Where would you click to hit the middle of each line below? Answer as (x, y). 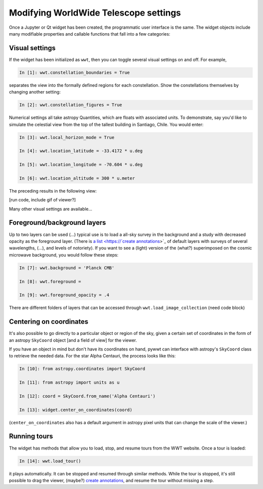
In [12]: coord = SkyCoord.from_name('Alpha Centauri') (87, 396)
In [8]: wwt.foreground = (50, 281)
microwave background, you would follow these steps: (64, 255)
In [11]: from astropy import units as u (69, 382)
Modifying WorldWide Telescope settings (95, 13)
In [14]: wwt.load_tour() (50, 461)
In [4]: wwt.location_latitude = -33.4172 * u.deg (81, 151)
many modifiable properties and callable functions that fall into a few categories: (90, 34)
